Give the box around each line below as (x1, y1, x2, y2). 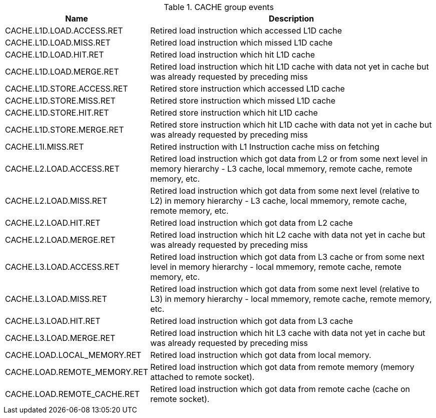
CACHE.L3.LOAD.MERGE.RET (5, 333, 116, 343)
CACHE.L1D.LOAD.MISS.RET (5, 38, 111, 48)
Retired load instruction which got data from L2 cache (150, 218, 353, 228)
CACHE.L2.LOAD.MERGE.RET (5, 235, 116, 245)
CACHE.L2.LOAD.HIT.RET (5, 218, 101, 228)
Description (268, 14, 314, 24)
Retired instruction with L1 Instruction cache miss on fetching (150, 142, 379, 152)
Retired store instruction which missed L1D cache (150, 96, 336, 106)
